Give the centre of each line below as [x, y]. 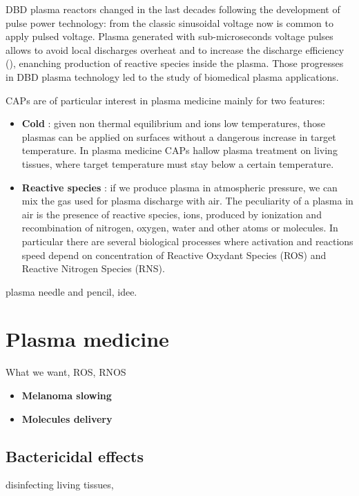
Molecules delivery [67, 418]
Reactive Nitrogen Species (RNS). [93, 268]
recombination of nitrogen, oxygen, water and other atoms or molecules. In [180, 228]
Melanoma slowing [67, 395]
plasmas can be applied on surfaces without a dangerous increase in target [179, 136]
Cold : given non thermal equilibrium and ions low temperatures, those [173, 123]
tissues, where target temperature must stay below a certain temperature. [178, 163]
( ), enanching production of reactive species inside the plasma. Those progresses [175, 63]
